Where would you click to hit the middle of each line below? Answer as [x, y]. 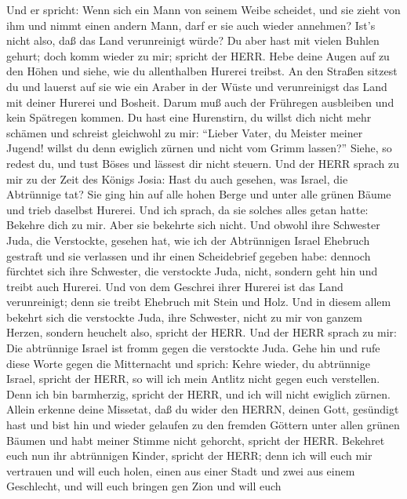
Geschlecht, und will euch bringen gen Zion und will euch [144, 486]
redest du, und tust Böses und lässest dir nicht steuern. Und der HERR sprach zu [203, 163]
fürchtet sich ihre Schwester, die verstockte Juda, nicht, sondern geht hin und [192, 271]
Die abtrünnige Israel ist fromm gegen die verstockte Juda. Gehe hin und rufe [193, 348]
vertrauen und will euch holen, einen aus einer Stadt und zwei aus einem [181, 470]
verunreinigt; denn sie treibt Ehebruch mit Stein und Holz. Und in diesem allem [199, 302]
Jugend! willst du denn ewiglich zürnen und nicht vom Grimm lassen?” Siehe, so [199, 148]
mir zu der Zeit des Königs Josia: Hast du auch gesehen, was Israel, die [177, 178]
